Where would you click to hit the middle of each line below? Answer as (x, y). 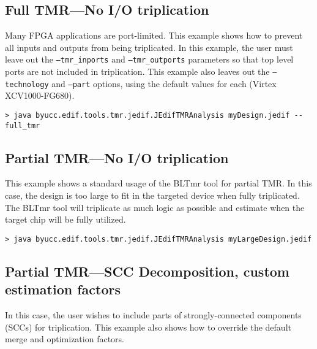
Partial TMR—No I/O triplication (117, 157)
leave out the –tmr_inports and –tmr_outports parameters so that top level (149, 59)
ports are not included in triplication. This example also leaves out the (137, 71)
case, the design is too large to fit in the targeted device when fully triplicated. (152, 195)
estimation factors (63, 289)
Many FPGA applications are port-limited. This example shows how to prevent (154, 35)
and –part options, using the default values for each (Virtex (164, 83)
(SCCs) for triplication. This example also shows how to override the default (148, 327)
